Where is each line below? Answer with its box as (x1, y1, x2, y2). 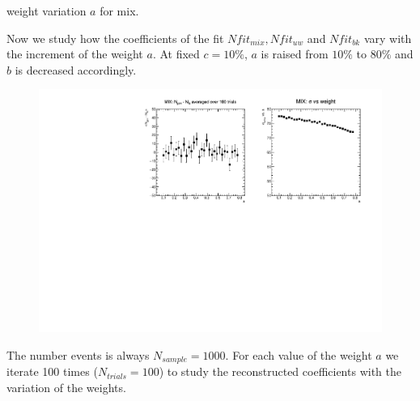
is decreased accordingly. (15, 61, 137, 78)
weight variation (6, 2, 87, 19)
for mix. (100, 2, 139, 19)
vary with (363, 29, 412, 46)
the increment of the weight (6, 45, 143, 62)
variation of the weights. (6, 378, 126, 395)
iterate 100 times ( (6, 363, 98, 380)
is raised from (261, 45, 329, 62)
